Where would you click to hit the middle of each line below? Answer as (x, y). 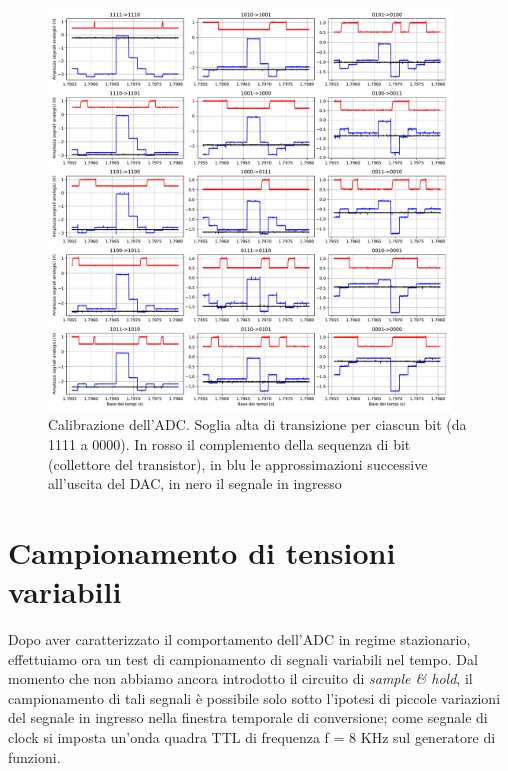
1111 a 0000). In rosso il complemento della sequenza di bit (229, 443)
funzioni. (34, 756)
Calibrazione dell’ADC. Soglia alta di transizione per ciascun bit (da (257, 424)
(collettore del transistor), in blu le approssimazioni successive (238, 463)
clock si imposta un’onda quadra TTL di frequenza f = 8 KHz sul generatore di (252, 737)
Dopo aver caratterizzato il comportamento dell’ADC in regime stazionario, (239, 639)
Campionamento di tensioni (202, 551)
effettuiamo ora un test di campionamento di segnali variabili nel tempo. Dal (243, 658)
